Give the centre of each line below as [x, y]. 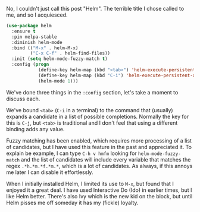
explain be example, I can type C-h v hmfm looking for [71, 153]
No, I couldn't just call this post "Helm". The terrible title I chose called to [95, 9]
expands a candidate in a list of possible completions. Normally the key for [98, 116]
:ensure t [24, 31]
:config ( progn [30, 65]
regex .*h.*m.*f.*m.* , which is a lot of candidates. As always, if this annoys [99, 166]
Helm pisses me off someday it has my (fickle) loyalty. [72, 202]
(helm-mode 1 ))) [58, 81]
